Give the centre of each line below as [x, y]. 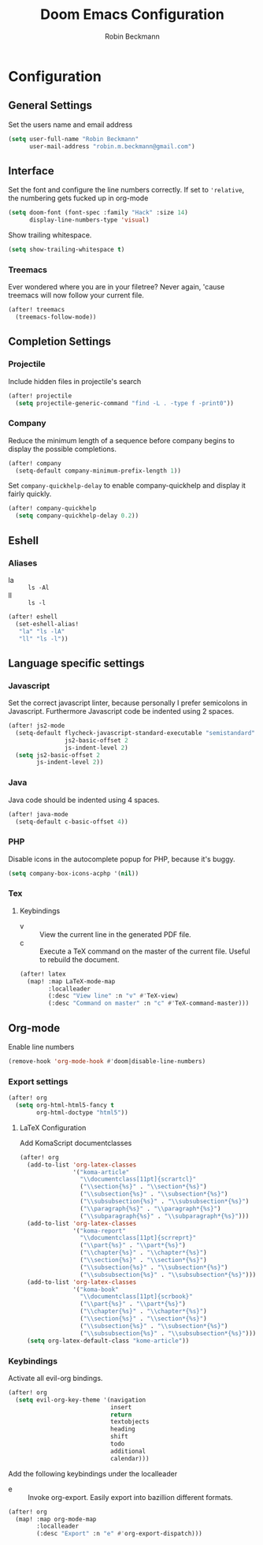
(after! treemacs [37, 310]
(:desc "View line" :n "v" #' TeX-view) [113, 996]
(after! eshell [33, 617]
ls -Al [39, 588]
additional [128, 1451]
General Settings [50, 105]
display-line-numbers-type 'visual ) [89, 220]
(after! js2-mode [37, 726]
